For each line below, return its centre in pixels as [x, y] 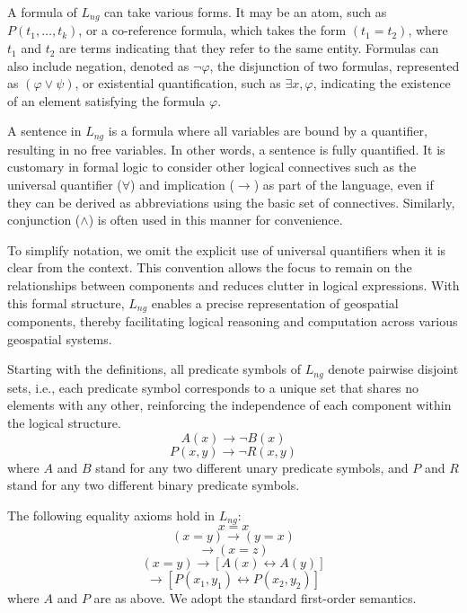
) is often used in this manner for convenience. [216, 220]
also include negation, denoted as [98, 65]
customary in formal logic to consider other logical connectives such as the [212, 167]
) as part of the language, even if [344, 185]
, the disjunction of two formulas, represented [335, 65]
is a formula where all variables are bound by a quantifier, [268, 131]
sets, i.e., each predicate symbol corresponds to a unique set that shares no [213, 387]
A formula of [42, 12]
